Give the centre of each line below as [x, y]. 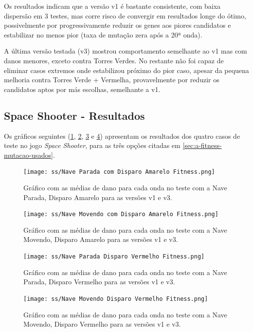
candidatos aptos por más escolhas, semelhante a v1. [82, 89]
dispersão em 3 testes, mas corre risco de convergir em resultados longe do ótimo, [125, 15]
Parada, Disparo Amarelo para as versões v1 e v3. [98, 197]
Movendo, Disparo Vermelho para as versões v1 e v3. [102, 324]
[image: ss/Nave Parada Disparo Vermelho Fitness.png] [114, 257]
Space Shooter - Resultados [74, 115]
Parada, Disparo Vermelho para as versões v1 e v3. [99, 282]
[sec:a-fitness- [202, 145]
